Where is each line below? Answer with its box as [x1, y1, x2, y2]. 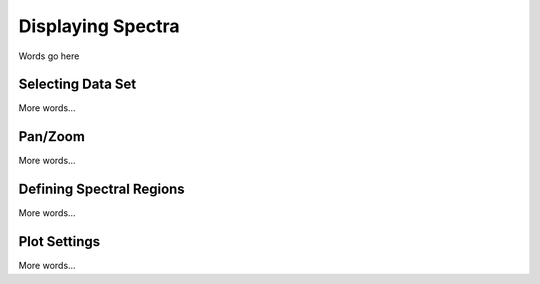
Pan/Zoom [18, 128, 85, 145]
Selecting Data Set [18, 76, 137, 93]
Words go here [18, 50, 80, 62]
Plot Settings [18, 233, 101, 250]
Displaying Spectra [18, 15, 180, 37]
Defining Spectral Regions [18, 181, 185, 198]
